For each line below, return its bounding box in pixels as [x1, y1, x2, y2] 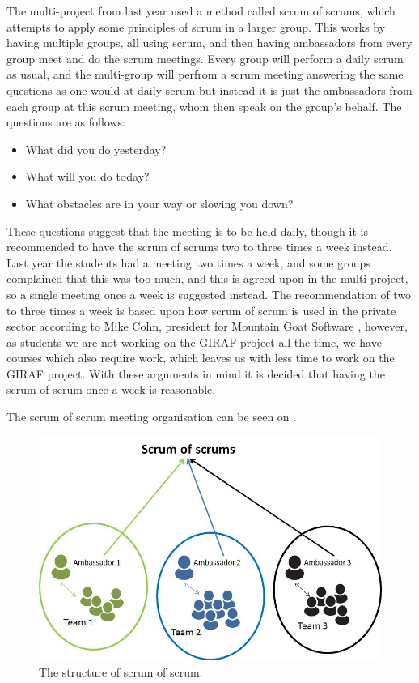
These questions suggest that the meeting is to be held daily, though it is [6, 222, 368, 239]
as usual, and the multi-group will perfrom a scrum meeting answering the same [6, 66, 404, 83]
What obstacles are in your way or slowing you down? [25, 194, 294, 211]
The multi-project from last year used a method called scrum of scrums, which [6, 2, 396, 19]
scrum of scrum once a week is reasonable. [6, 381, 216, 398]
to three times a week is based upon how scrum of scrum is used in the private [6, 301, 396, 318]
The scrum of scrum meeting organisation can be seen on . [6, 408, 297, 425]
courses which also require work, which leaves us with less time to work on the [6, 349, 395, 366]
